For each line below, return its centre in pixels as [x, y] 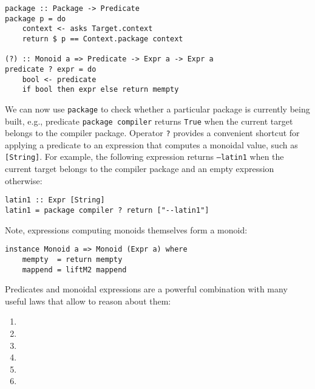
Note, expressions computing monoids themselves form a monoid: [126, 229]
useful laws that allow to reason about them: [88, 301]
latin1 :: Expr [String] [55, 200]
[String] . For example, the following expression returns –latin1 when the [144, 157]
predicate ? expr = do [51, 69]
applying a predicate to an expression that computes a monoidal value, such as [151, 144]
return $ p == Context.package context [103, 39]
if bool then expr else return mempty [100, 90]
